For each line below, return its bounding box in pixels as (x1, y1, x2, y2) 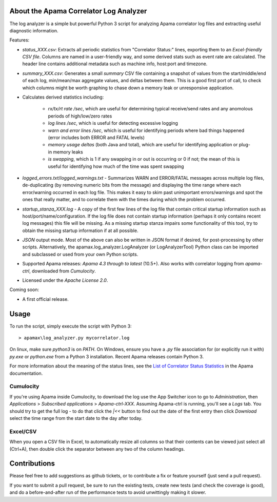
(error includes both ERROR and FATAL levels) (48, 134, 145, 141)
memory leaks (53, 149, 83, 155)
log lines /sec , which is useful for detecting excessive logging (48, 120, 178, 126)
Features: (9, 37, 30, 43)
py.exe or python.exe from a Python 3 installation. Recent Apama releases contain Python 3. (9, 353, 204, 359)
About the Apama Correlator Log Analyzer (9, 7, 147, 15)
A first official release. (22, 296, 69, 302)
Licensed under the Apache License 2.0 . (22, 277, 108, 283)
